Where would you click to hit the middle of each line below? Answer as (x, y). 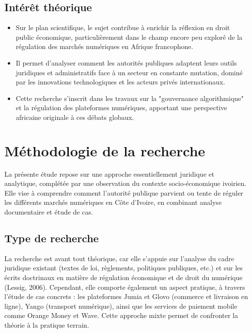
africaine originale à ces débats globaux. (75, 117)
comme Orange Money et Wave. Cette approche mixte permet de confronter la (121, 315)
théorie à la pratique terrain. (47, 325)
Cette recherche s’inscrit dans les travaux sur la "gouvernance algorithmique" (130, 98)
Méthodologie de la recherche (105, 150)
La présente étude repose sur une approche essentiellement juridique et (110, 174)
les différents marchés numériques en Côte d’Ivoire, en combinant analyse (113, 202)
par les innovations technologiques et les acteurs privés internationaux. (120, 82)
